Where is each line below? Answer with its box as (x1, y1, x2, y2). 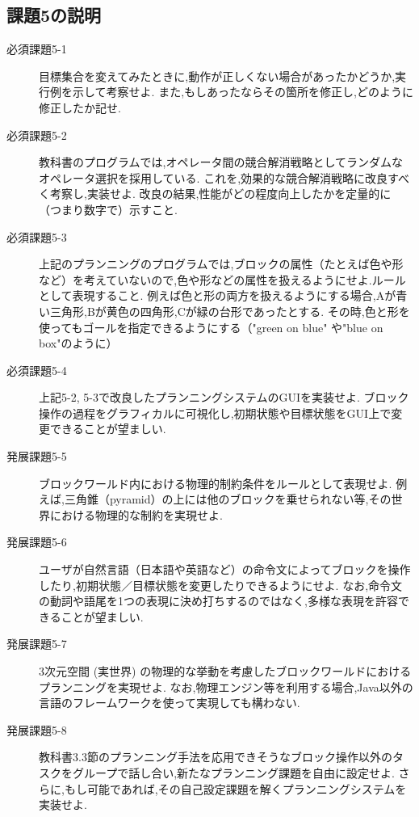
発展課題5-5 (6, 448, 67, 465)
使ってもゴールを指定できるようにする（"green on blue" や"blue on (39, 318, 383, 335)
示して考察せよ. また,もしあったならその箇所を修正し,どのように (72, 83, 413, 100)
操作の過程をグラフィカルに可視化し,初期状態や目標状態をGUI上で (39, 404, 392, 421)
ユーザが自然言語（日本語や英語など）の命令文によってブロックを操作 (39, 561, 411, 578)
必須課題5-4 (6, 361, 67, 378)
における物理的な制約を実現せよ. (49, 506, 223, 523)
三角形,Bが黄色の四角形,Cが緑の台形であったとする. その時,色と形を (49, 302, 410, 319)
